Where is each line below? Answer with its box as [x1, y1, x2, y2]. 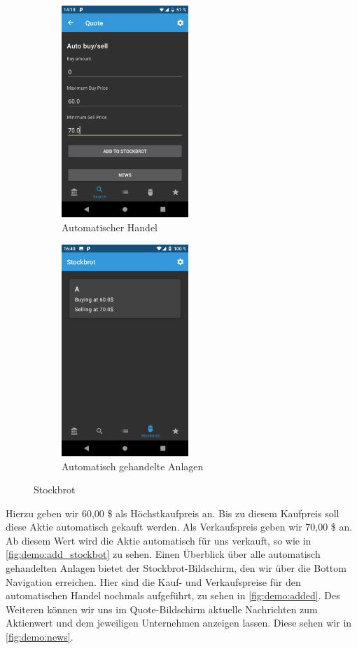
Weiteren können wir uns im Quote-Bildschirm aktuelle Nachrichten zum [6, 601, 318, 616]
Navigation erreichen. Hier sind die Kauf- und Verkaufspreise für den [6, 574, 301, 589]
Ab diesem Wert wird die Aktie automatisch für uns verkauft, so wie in [6, 533, 311, 547]
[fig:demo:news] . [6, 629, 73, 644]
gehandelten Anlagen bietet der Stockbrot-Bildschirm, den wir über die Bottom [6, 561, 346, 575]
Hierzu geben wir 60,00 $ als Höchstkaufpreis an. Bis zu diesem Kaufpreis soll [6, 505, 339, 520]
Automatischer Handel [62, 219, 158, 234]
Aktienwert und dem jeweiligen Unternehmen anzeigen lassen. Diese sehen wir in [6, 615, 352, 630]
